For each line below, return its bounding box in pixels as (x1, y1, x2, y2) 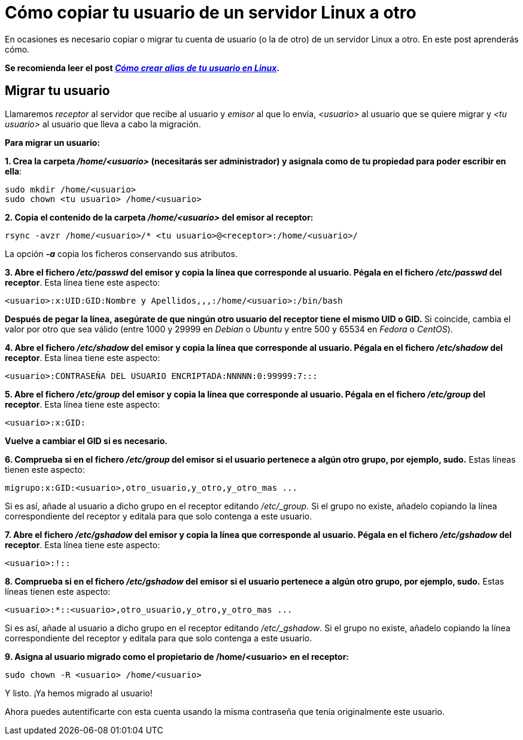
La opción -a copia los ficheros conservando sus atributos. (5, 248, 238, 259)
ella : (5, 166, 22, 176)
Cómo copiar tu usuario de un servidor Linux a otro (5, 2, 416, 23)
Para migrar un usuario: (5, 137, 101, 148)
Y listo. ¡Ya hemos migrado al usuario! (5, 687, 153, 698)
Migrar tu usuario (5, 83, 110, 99)
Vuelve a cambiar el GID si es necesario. (5, 435, 168, 446)
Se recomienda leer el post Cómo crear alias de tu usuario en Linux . (5, 62, 280, 73)
